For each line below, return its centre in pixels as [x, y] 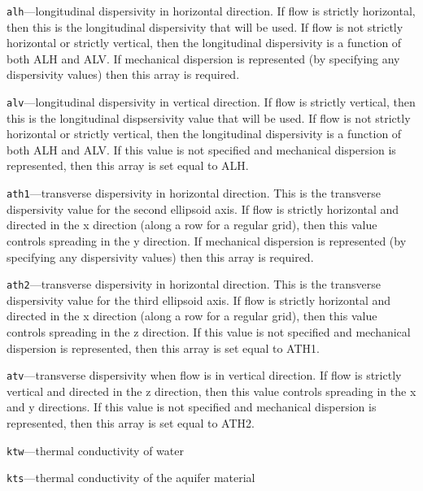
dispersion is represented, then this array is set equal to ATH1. [163, 348]
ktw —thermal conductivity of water [95, 450]
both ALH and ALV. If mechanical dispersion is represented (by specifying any [203, 58]
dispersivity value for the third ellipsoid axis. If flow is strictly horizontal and [199, 300]
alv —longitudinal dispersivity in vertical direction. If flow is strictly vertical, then [211, 102]
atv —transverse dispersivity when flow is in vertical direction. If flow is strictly [204, 375]
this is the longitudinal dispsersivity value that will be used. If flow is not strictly [209, 117]
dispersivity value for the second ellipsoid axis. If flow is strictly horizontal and [203, 209]
